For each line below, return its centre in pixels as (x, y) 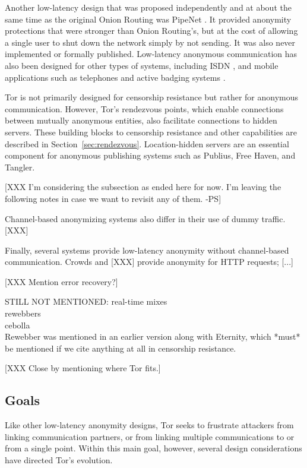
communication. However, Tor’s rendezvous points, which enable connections (144, 108)
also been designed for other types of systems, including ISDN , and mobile (142, 65)
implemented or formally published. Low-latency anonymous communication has (151, 54)
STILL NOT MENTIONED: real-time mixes (86, 301)
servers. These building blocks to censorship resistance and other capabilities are (151, 132)
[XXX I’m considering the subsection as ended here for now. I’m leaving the (143, 187)
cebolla (18, 325)
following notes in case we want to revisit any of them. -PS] (113, 198)
